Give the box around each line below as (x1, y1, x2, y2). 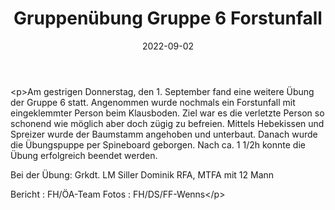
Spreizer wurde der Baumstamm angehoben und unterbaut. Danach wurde (10, 128, 318, 140)
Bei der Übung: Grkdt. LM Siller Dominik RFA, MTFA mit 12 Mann (10, 168, 275, 181)
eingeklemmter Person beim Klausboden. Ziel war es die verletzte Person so (10, 107, 325, 119)
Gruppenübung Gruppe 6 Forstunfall (13, 7, 323, 30)
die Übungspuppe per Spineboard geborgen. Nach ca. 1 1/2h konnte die (10, 138, 306, 151)
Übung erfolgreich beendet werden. (10, 149, 158, 161)
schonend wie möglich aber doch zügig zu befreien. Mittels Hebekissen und (10, 117, 325, 129)
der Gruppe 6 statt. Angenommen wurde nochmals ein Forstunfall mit (10, 96, 296, 108)
